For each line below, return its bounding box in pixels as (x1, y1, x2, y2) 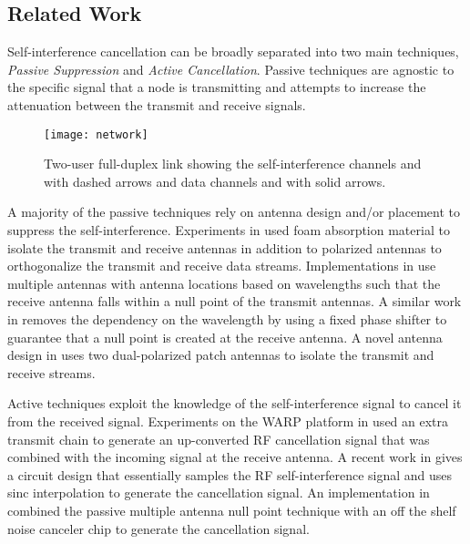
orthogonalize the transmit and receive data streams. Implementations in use (7, 256, 436, 275)
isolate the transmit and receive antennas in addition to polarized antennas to (7, 238, 442, 257)
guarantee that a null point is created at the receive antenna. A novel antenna (7, 327, 443, 346)
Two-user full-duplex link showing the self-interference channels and (44, 154, 422, 173)
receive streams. (7, 363, 96, 382)
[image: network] (44, 128, 148, 141)
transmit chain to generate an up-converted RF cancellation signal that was (7, 429, 430, 448)
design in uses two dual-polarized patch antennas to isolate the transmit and (7, 345, 434, 364)
